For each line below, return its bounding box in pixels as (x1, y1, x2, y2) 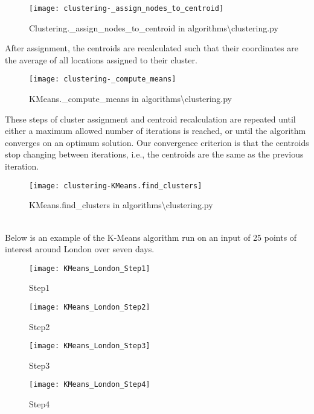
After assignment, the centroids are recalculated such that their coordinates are (5, 42, 298, 54)
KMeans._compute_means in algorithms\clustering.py (29, 92, 232, 105)
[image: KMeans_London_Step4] (29, 380, 150, 389)
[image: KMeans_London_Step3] (29, 342, 150, 351)
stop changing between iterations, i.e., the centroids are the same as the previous (5, 148, 304, 161)
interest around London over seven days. (5, 243, 155, 255)
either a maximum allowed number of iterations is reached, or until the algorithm (5, 124, 306, 137)
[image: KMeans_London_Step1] (29, 264, 150, 273)
